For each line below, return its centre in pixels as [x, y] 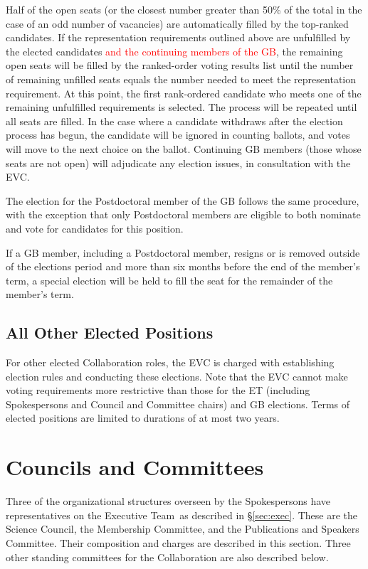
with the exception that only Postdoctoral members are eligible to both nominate [183, 214]
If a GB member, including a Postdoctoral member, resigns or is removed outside [183, 252]
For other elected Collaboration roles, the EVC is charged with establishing [170, 362]
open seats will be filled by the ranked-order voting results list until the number [180, 65]
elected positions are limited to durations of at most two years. [143, 418]
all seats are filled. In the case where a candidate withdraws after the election [174, 121]
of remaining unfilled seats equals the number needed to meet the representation [181, 79]
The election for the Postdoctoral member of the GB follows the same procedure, [183, 200]
